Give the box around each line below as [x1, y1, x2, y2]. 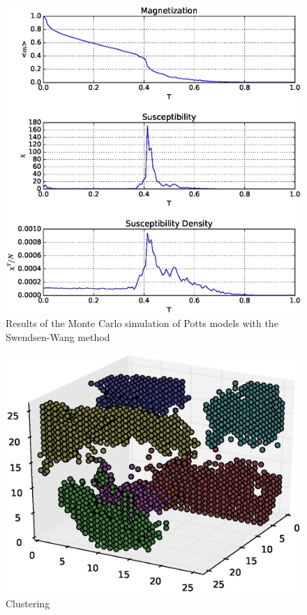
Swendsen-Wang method [6, 329, 110, 344]
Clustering [6, 595, 50, 610]
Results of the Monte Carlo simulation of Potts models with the [6, 316, 278, 331]
